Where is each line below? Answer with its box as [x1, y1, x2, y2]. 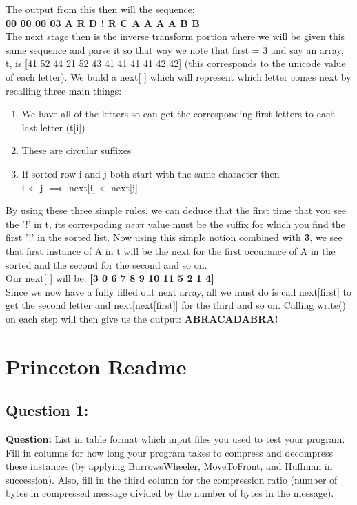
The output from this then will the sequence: [6, 2, 195, 16]
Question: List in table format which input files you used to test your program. [6, 432, 345, 446]
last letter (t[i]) [21, 120, 85, 134]
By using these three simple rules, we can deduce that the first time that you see [6, 203, 347, 218]
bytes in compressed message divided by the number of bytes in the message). [6, 486, 334, 500]
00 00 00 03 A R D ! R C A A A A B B [6, 15, 200, 30]
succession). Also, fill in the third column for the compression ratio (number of [6, 472, 338, 486]
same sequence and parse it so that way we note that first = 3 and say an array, [6, 42, 344, 57]
